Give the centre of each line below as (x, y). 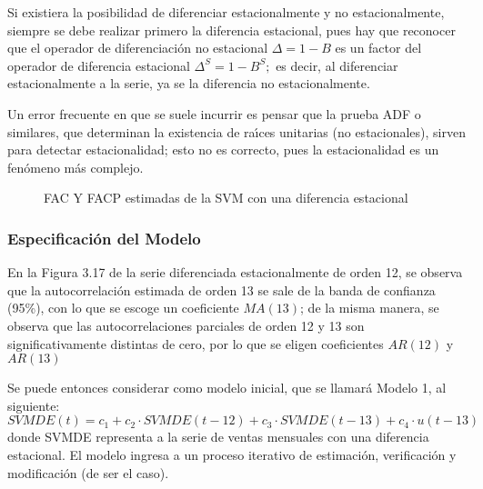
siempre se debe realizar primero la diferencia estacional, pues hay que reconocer (231, 30)
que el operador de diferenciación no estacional (138, 48)
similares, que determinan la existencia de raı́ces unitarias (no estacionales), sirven (236, 131)
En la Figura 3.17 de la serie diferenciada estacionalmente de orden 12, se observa (235, 272)
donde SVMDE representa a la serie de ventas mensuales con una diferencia (218, 437)
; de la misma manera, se (370, 308)
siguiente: (34, 405)
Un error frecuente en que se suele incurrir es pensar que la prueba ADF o (214, 113)
